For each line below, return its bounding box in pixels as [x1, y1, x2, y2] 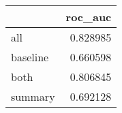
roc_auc [65, 9, 112, 25]
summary [11, 88, 55, 104]
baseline [11, 49, 49, 65]
